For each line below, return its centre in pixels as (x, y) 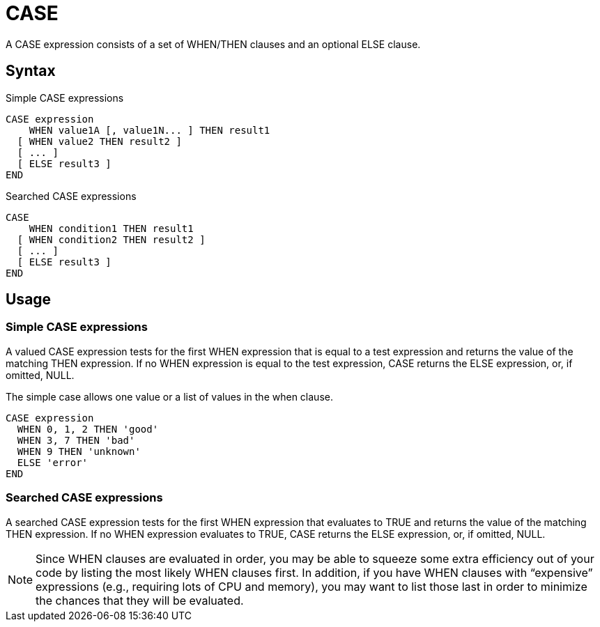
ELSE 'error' (53, 462)
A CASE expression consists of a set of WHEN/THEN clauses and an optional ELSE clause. (213, 44)
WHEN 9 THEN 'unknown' (79, 451)
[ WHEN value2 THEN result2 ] (99, 141)
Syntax (31, 71)
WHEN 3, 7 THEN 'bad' (76, 440)
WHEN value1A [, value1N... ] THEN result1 (149, 130)
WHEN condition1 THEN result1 (111, 228)
